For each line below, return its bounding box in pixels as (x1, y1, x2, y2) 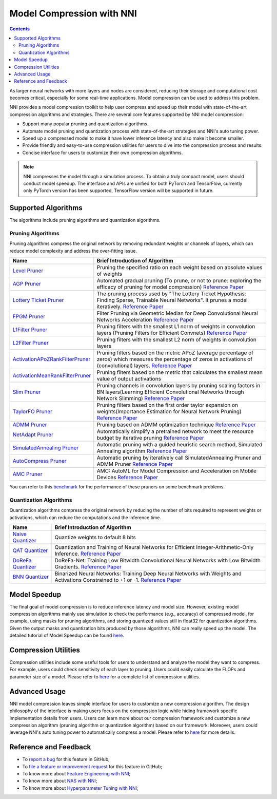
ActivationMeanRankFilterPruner (12, 372, 91, 379)
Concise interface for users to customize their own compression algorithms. (22, 149, 183, 156)
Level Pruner (12, 267, 44, 274)
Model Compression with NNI (9, 8, 137, 19)
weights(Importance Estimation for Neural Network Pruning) (96, 408, 242, 415)
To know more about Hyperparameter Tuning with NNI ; (22, 785, 138, 791)
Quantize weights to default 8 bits (54, 534, 136, 541)
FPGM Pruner (12, 313, 46, 320)
